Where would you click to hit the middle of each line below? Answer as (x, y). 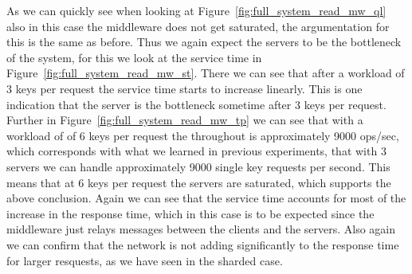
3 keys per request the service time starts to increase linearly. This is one (184, 88)
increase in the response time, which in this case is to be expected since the (190, 213)
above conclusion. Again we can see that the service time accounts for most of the (206, 198)
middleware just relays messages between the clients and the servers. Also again (201, 229)
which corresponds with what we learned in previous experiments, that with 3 (196, 151)
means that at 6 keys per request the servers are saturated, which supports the (199, 182)
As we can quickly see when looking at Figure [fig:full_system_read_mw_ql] (196, 10)
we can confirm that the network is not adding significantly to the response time (203, 244)
